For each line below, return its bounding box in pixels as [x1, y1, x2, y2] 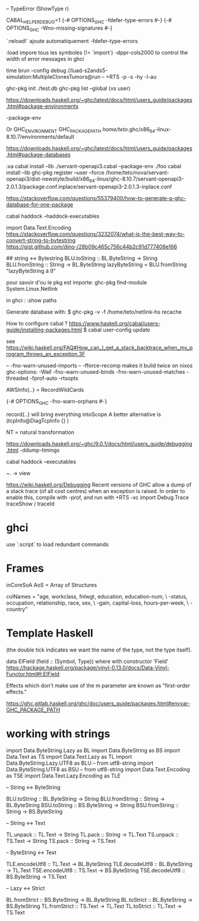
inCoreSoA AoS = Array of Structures [6, 581, 97, 588]
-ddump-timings [20, 446, 60, 454]
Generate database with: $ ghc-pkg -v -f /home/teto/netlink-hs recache [6, 308, 182, 315]
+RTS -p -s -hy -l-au [106, 73, 157, 80]
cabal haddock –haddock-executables [6, 213, 100, 220]
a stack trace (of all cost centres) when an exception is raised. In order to [6, 487, 185, 494]
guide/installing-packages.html [6, 326, 82, 333]
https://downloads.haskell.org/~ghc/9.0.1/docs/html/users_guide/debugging [6, 440, 192, 447]
